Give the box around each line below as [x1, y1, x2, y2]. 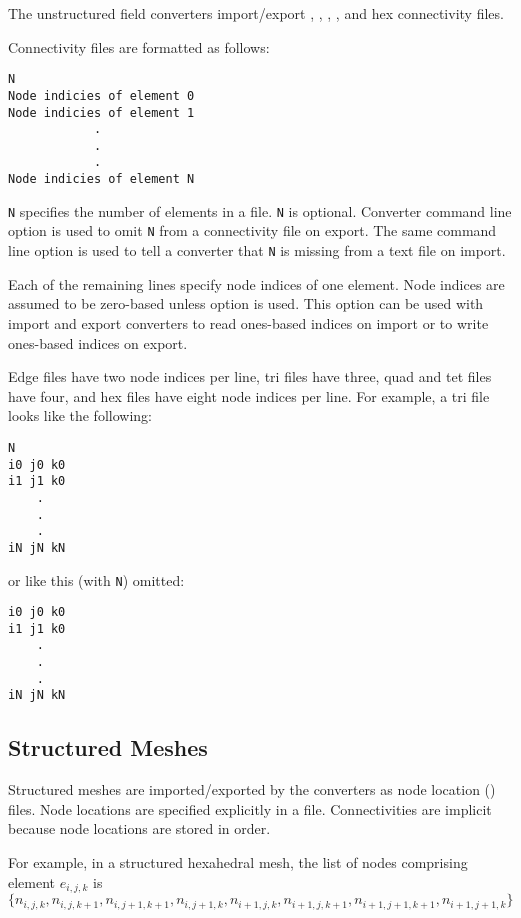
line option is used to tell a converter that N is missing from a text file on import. [8, 240, 506, 261]
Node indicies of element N [8, 172, 195, 187]
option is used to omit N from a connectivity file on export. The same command [8, 220, 497, 241]
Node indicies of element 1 [8, 105, 195, 120]
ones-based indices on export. [8, 332, 188, 353]
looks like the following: [8, 405, 152, 426]
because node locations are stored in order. [8, 818, 271, 839]
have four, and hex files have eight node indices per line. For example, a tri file [8, 385, 490, 406]
